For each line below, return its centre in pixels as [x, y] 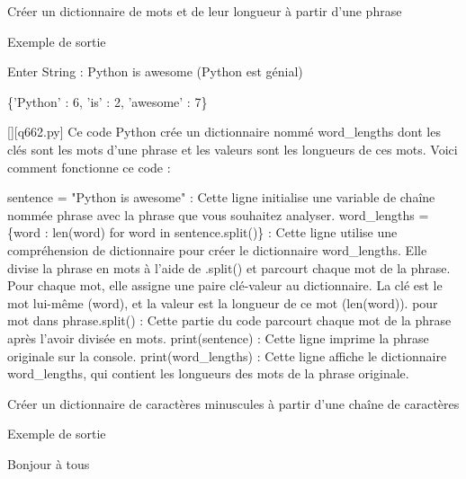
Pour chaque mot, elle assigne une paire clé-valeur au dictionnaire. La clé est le [225, 285]
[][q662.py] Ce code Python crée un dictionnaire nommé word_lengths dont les [224, 132]
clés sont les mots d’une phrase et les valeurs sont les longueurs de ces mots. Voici [233, 149]
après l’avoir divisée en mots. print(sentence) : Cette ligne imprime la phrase [218, 337]
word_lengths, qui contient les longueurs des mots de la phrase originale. [208, 373]
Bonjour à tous [49, 463]
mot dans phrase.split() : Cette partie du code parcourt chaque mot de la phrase [229, 320]
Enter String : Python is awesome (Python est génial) [155, 71]
